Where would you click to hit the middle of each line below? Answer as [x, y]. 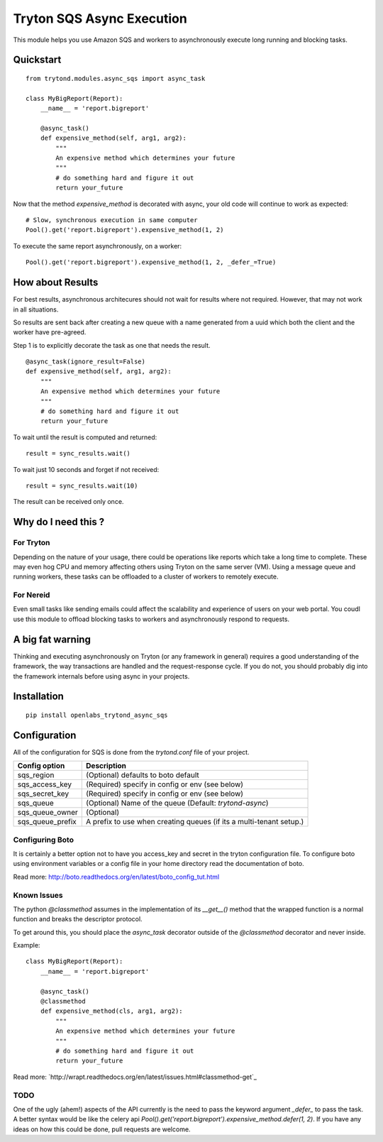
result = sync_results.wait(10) [82, 485]
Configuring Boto [44, 840]
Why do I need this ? [59, 522]
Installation [38, 697]
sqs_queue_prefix [47, 822]
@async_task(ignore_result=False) [85, 362]
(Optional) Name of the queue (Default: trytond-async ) [177, 803]
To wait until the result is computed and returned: [85, 437]
